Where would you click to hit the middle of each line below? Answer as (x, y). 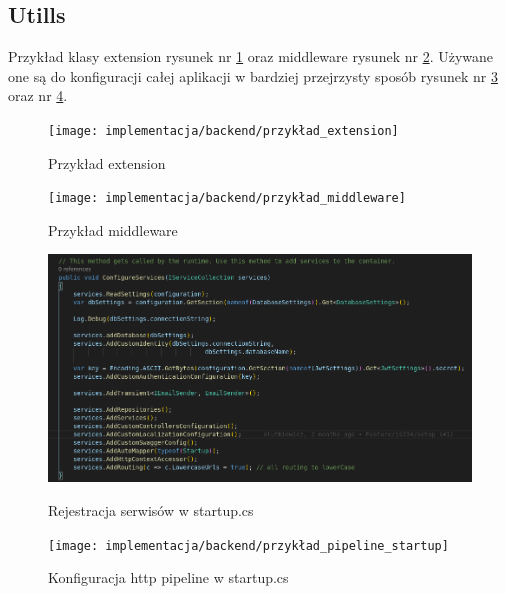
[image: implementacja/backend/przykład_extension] (223, 130)
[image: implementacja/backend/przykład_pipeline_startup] (248, 545)
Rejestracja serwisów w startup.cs (151, 509)
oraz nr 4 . (38, 95)
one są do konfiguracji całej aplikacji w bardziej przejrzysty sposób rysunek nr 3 (253, 75)
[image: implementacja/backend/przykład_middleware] (227, 198)
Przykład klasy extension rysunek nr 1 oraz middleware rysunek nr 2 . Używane (251, 56)
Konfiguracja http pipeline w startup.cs (168, 577)
